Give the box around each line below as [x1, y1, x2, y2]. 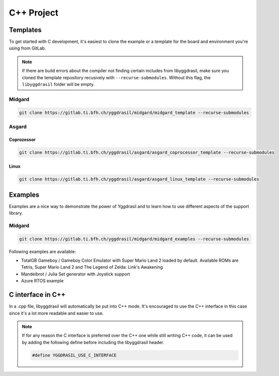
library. [9, 210, 23, 216]
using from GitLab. [9, 45, 46, 51]
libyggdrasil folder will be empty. [22, 82, 94, 87]
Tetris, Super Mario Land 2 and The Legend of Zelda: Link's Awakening [21, 264, 163, 270]
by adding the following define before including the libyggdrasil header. [22, 339, 165, 345]
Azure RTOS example [21, 278, 64, 284]
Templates [9, 26, 42, 34]
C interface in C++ [9, 291, 65, 299]
